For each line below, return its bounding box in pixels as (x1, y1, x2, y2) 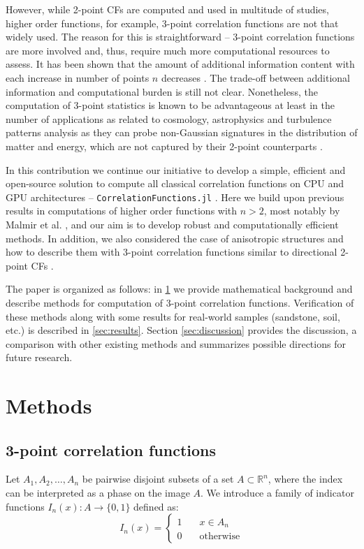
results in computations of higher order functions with (6, 203, 238, 218)
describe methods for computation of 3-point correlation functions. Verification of (6, 295, 354, 309)
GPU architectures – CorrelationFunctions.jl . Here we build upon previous (6, 189, 344, 204)
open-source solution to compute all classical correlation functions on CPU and (6, 176, 344, 191)
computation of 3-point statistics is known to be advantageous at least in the (6, 98, 335, 112)
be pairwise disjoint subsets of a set (82, 471, 234, 486)
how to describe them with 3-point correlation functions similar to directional (6, 244, 337, 259)
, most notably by (263, 203, 340, 218)
